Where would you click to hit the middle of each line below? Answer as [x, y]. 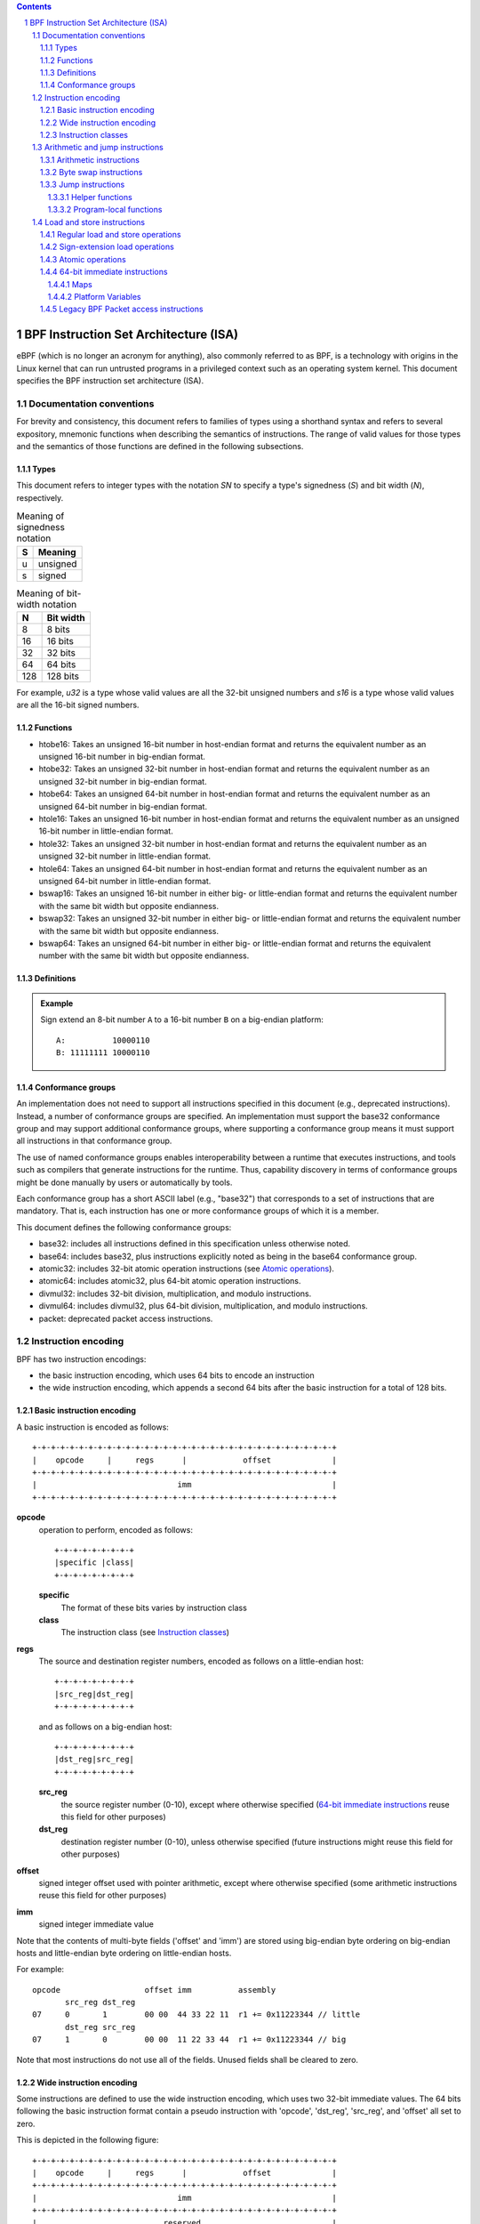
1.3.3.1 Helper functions [90, 197]
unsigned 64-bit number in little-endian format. [125, 881]
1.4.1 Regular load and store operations [111, 235]
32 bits [61, 652]
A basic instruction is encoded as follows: [92, 1427]
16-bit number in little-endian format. [106, 831]
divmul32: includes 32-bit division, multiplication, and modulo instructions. [175, 1293]
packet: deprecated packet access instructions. [126, 1318]
